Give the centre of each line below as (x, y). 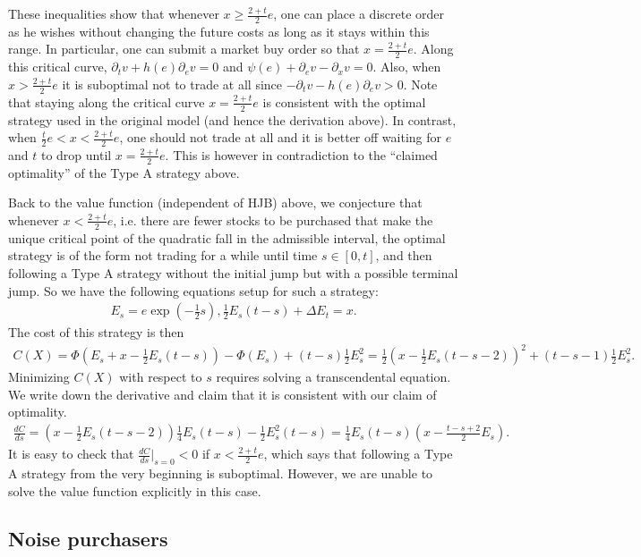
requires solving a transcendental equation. (333, 377)
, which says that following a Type (358, 454)
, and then (404, 255)
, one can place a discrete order (359, 13)
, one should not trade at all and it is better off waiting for (280, 137)
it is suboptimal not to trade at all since (172, 84)
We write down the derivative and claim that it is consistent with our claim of (222, 394)
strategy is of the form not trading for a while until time (163, 255)
